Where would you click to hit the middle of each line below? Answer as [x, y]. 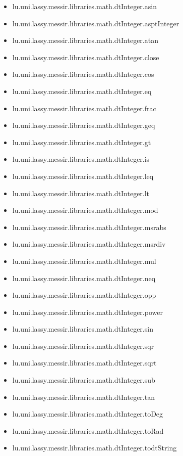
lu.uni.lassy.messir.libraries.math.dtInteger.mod [85, 210]
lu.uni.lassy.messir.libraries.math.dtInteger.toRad [88, 430]
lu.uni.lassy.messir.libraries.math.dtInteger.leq [83, 176]
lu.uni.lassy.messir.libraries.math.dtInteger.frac [84, 108]
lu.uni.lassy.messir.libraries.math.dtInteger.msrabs [89, 227]
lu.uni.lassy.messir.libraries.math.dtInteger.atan [85, 40]
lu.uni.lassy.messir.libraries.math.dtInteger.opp [84, 295]
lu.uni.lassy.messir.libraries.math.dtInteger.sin [83, 329]
